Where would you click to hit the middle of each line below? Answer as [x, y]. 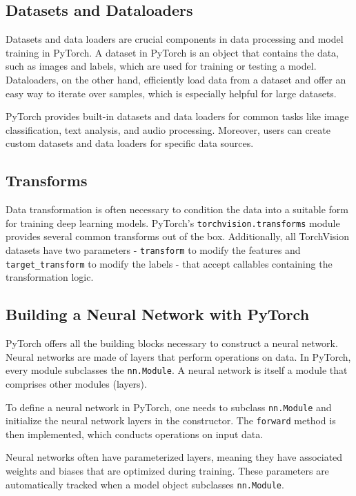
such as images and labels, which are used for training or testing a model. [161, 66]
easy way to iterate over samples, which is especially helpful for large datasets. [171, 93]
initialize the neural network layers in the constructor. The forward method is [171, 420]
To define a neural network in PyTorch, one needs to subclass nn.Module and [169, 407]
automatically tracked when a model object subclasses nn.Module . [145, 484]
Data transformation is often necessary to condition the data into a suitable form [177, 209]
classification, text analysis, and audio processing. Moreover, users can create [168, 129]
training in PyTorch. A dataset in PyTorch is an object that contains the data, [172, 52]
